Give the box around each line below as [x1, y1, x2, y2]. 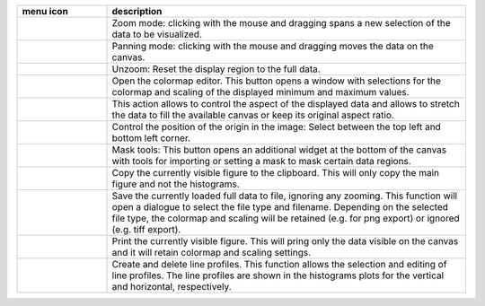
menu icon [22, 5, 69, 17]
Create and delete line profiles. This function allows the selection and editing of [111, 258, 447, 270]
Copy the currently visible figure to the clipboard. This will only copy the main [111, 167, 440, 179]
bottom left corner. [111, 132, 191, 144]
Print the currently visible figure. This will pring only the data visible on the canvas [111, 235, 459, 247]
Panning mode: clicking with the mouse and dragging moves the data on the [111, 40, 435, 52]
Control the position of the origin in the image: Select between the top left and [111, 121, 442, 133]
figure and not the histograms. [111, 178, 240, 190]
